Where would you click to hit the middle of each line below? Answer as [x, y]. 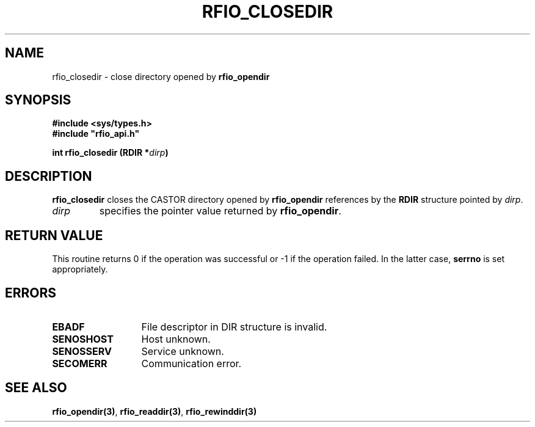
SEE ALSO [36, 388]
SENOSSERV [82, 351]
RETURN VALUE [54, 235]
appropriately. [80, 269]
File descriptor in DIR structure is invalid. [234, 327]
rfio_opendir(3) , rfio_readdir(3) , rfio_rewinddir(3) [155, 411]
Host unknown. [176, 339]
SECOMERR [80, 363]
